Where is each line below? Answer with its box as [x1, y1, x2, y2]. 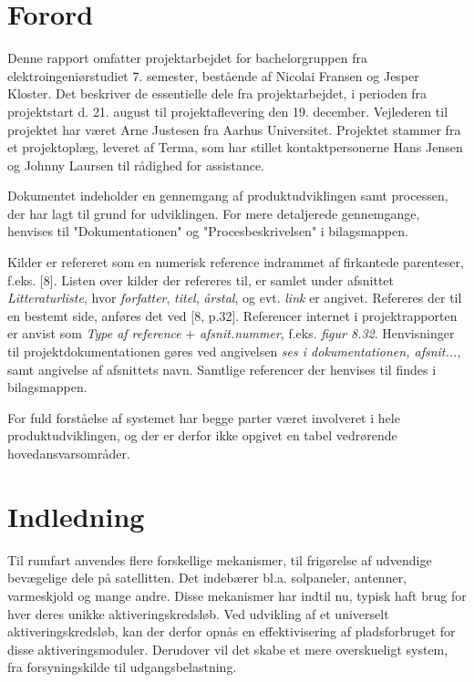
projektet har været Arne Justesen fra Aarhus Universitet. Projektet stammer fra [7, 119, 461, 139]
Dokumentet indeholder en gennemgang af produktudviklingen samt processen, [7, 186, 448, 205]
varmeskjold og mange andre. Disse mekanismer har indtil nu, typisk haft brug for [7, 585, 467, 604]
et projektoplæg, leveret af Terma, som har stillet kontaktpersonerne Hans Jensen [7, 138, 463, 157]
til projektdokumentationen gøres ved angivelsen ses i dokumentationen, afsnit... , [7, 342, 461, 361]
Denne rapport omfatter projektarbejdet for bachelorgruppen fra [7, 48, 367, 67]
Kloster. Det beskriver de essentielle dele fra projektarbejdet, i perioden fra [7, 84, 428, 103]
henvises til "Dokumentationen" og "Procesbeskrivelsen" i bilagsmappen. [7, 222, 408, 241]
